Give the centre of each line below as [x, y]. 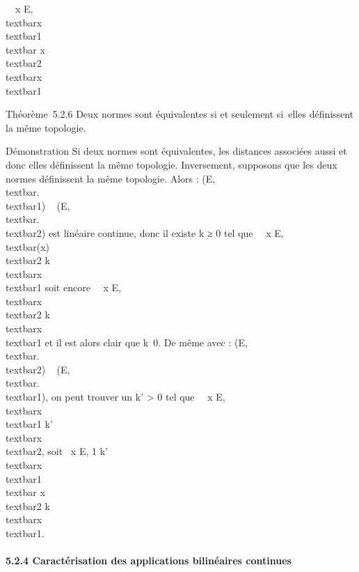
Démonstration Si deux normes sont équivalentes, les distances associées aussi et [176, 151]
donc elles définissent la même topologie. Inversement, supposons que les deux [171, 164]
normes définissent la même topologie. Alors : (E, [111, 178]
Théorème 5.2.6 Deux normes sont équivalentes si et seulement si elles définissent [180, 114]
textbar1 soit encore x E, [64, 287]
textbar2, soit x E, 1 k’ [57, 451]
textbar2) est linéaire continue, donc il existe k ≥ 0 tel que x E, [145, 232]
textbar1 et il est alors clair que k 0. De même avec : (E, [127, 342]
